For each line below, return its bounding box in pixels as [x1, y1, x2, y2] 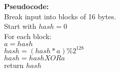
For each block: [4, 30, 52, 41]
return [4, 59, 24, 70]
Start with [4, 21, 37, 31]
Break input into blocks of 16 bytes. [4, 11, 116, 21]
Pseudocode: [4, 1, 49, 11]
